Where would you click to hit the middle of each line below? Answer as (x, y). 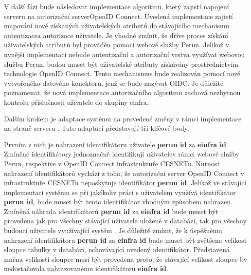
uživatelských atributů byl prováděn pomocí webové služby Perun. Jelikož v (117, 45)
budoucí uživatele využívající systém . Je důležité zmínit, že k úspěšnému (113, 230)
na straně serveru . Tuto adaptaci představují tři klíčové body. (97, 128)
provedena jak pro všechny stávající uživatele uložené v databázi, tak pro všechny (125, 221)
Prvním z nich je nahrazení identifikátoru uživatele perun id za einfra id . (116, 144)
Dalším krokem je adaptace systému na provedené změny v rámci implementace (123, 118)
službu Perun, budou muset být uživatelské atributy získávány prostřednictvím (121, 64)
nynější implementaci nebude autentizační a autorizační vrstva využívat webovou (125, 54)
